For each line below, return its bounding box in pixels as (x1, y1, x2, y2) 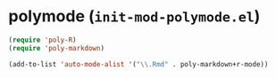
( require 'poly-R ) (8, 35, 77, 44)
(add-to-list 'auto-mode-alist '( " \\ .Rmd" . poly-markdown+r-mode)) (8, 59, 269, 68)
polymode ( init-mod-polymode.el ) (8, 6, 261, 27)
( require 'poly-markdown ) (8, 43, 105, 52)
